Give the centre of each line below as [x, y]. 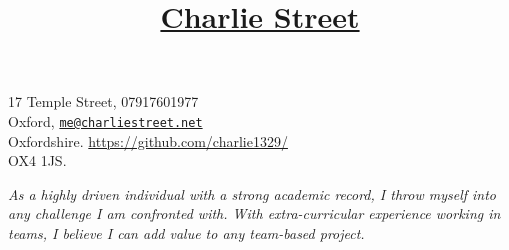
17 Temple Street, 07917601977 [103, 101]
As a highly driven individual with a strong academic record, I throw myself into [252, 193]
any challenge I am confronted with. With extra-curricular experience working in [254, 213]
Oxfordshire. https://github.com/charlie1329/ [148, 140]
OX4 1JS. [37, 160]
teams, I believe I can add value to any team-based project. [186, 233]
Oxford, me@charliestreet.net [105, 120]
